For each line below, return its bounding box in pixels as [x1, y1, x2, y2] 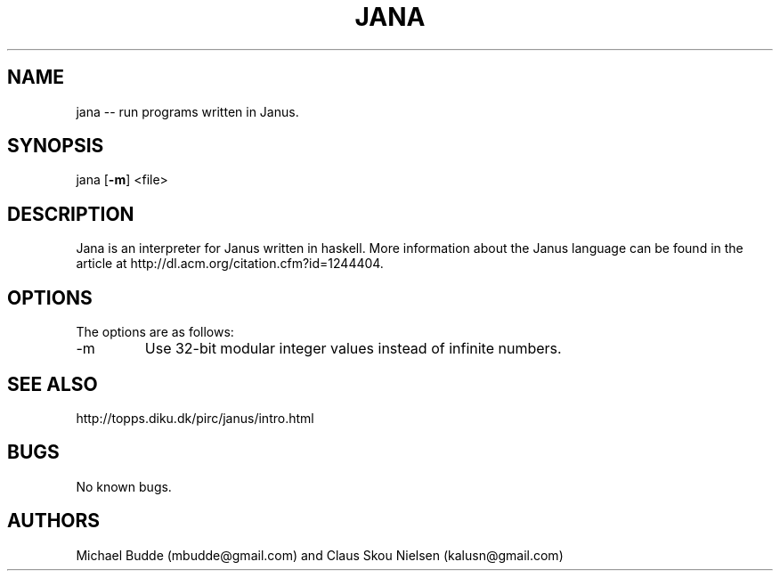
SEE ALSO [7, 372, 98, 395]
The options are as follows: [76, 324, 234, 340]
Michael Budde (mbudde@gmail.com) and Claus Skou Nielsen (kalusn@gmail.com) [76, 547, 564, 563]
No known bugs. [76, 478, 172, 494]
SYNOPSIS [7, 134, 104, 158]
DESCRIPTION [7, 202, 134, 225]
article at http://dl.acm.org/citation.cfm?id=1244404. [76, 256, 384, 272]
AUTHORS [7, 509, 101, 533]
